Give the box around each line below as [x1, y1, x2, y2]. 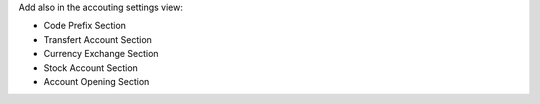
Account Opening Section [43, 75, 150, 87]
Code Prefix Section [43, 20, 127, 32]
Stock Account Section [43, 61, 139, 74]
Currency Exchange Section [43, 48, 159, 60]
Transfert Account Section [43, 33, 152, 45]
